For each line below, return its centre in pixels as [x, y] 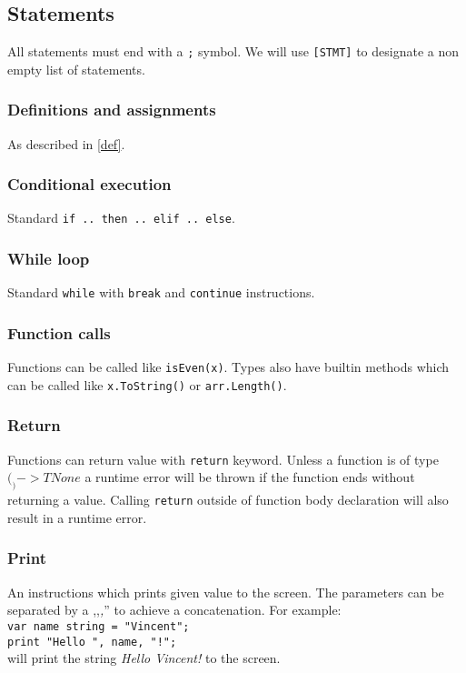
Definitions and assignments [112, 110]
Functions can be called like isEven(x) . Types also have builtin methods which [228, 367]
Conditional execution [89, 184]
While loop [49, 259]
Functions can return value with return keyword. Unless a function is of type [223, 459]
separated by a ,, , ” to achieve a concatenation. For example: [174, 610]
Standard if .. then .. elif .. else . [121, 218]
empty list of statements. [76, 69]
